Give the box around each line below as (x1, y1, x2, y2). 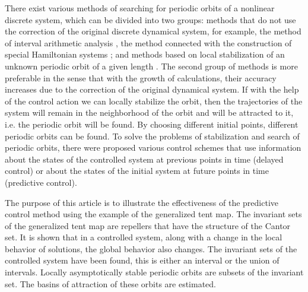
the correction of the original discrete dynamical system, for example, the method (5, 25, 301, 37)
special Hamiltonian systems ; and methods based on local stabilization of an (5, 48, 285, 61)
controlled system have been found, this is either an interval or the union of (5, 254, 280, 266)
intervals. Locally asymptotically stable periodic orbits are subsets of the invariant (5, 266, 304, 278)
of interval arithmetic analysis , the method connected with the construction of (5, 36, 292, 49)
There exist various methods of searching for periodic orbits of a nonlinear (5, 2, 275, 14)
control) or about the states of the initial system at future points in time (5, 164, 269, 177)
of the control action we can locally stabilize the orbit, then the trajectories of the (5, 94, 303, 107)
